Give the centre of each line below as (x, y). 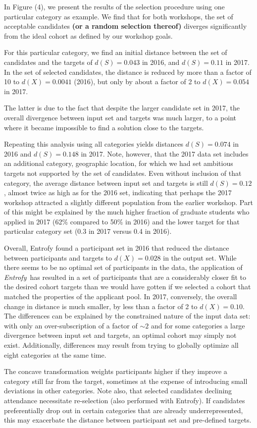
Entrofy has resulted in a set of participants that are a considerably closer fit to (125, 277)
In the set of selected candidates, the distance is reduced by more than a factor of (128, 72)
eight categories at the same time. (55, 354)
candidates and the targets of (48, 62)
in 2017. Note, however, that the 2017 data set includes (165, 153)
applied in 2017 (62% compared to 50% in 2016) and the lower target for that (122, 221)
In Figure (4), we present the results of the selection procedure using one (114, 6)
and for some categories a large (198, 325)
